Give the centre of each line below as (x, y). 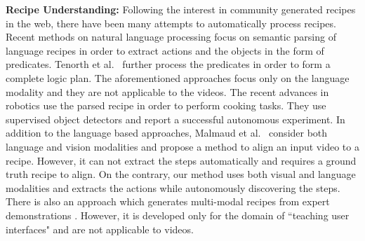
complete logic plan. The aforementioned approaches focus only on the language (178, 77)
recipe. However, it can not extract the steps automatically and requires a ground (181, 160)
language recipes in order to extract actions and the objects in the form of (165, 50)
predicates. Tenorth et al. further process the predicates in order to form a (168, 64)
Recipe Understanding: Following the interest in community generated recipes (181, 9)
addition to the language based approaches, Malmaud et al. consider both (167, 133)
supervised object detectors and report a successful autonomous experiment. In (175, 119)
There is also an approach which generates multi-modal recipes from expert (168, 201)
